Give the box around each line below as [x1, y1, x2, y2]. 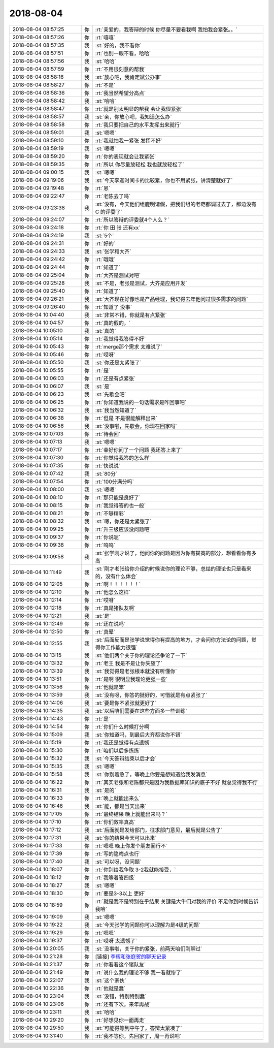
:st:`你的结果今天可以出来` [95, 834, 157, 841]
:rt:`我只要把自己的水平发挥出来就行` [95, 121, 182, 128]
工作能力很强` [105, 644, 138, 651]
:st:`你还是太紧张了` [95, 359, 142, 366]
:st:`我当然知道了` [95, 406, 136, 414]
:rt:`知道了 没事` [95, 303, 132, 310]
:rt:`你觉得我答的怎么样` [95, 454, 151, 461]
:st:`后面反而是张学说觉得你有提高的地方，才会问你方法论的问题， [95, 636, 252, 643]
